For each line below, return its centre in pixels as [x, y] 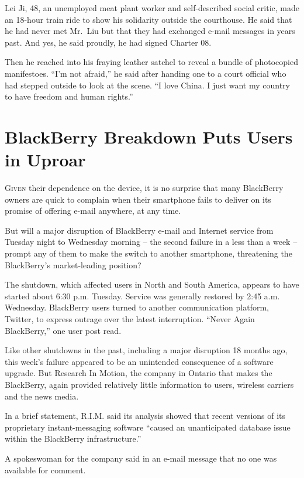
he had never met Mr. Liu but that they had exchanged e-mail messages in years [150, 31]
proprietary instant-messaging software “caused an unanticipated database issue [148, 427]
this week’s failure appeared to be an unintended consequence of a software [139, 361]
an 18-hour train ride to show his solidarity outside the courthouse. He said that [148, 19]
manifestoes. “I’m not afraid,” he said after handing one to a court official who [146, 73]
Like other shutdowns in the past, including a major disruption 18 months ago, [146, 350]
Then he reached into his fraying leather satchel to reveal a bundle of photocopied [151, 62]
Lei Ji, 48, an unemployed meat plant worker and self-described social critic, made [152, 8]
